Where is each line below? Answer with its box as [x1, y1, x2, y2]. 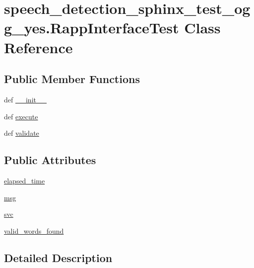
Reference [4, 37, 73, 57]
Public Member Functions [4, 71, 140, 87]
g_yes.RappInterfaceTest [4, 17, 179, 38]
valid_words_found [4, 225, 64, 236]
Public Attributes [4, 152, 96, 168]
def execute [4, 111, 38, 121]
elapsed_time [4, 175, 45, 185]
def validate [4, 128, 39, 138]
